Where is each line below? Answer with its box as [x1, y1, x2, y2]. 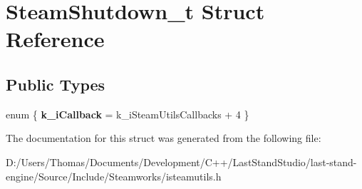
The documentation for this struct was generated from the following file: [6, 131, 321, 145]
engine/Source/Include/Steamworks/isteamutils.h [6, 168, 222, 183]
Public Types [6, 73, 105, 95]
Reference [6, 24, 105, 53]
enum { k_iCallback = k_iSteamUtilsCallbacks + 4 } [6, 106, 249, 121]
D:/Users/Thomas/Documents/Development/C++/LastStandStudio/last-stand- [6, 154, 357, 169]
